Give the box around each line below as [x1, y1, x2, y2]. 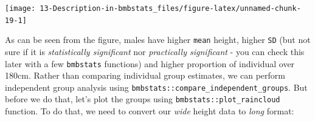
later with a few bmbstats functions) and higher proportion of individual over [5, 57, 295, 70]
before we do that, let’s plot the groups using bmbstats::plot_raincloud [5, 93, 280, 105]
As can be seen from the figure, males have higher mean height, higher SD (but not [5, 33, 311, 46]
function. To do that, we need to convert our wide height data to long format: [5, 105, 294, 117]
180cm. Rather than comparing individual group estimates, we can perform [5, 69, 286, 82]
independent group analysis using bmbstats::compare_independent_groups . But [5, 80, 308, 93]
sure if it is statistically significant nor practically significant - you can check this [5, 45, 305, 57]
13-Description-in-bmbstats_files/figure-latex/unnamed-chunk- [40, 4, 301, 13]
